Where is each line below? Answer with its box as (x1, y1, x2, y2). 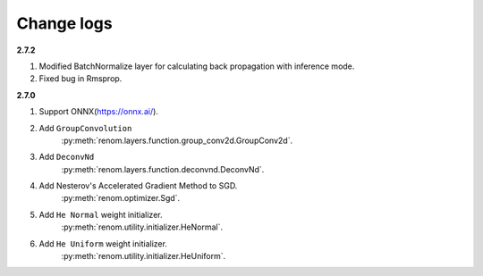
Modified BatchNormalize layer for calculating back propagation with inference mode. (38, 61, 355, 71)
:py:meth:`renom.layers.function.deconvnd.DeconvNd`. (61, 163, 265, 174)
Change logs (16, 13, 113, 33)
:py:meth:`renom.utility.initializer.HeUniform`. (61, 251, 226, 262)
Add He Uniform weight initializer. (38, 238, 167, 249)
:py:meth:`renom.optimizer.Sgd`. (61, 193, 181, 204)
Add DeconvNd (38, 152, 95, 163)
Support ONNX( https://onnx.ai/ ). (38, 106, 158, 117)
